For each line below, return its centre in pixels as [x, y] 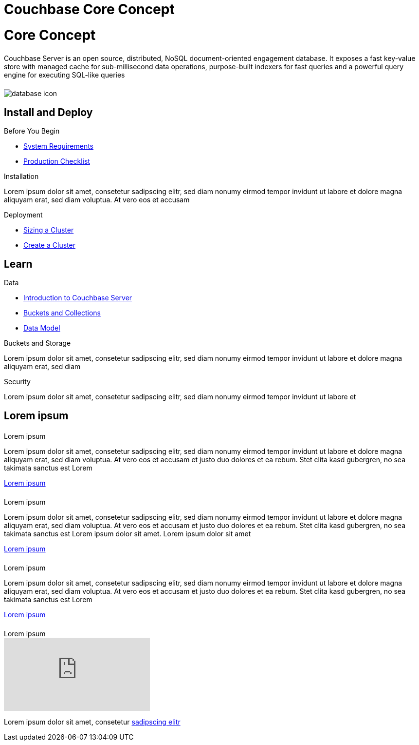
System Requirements [58, 146]
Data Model [42, 328]
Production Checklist [57, 161]
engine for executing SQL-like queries [64, 75]
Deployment [23, 215]
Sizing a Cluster [49, 230]
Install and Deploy [48, 112]
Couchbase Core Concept [89, 9]
